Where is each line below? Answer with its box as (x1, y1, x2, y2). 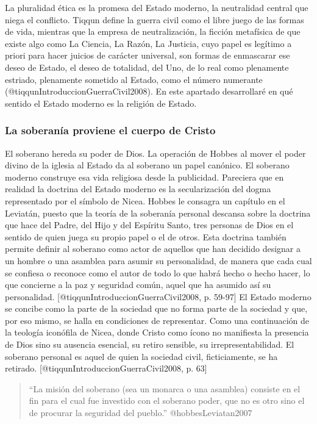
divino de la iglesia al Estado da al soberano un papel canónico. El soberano (5, 159, 290, 171)
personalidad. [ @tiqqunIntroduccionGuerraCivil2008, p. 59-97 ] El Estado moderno (5, 290, 312, 303)
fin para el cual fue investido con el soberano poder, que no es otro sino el (29, 394, 305, 407)
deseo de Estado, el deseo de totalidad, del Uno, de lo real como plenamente (5, 60, 289, 73)
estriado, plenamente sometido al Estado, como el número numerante (5, 73, 263, 85)
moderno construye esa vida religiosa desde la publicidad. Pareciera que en (5, 170, 284, 183)
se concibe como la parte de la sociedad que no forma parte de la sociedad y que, (5, 302, 308, 315)
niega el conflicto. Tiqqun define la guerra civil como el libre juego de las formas (5, 13, 304, 26)
